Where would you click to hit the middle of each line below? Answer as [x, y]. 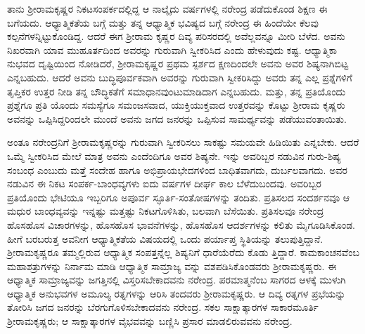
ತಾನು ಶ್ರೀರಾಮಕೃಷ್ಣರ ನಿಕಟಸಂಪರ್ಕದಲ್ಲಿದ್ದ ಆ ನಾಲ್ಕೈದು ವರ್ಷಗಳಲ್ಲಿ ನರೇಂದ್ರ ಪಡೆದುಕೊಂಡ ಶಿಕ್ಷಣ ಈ [167, 8]
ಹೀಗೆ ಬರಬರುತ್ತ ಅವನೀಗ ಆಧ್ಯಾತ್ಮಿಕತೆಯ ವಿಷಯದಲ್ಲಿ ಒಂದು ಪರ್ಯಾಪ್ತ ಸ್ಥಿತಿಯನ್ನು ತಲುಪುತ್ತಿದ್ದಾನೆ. [165, 238]
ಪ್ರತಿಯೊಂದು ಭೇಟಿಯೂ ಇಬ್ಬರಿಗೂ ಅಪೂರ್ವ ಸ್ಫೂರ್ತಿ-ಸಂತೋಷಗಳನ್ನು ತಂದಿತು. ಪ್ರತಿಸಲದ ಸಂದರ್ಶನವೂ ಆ [178, 197]
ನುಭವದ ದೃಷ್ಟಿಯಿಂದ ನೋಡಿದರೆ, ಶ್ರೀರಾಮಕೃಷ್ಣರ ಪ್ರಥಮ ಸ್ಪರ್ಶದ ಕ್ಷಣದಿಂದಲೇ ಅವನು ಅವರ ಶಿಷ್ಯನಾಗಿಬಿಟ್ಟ [178, 64]
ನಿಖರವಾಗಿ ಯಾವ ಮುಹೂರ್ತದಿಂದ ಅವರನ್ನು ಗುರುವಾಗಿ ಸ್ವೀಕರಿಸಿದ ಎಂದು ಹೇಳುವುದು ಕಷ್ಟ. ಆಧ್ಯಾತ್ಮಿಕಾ [172, 49]
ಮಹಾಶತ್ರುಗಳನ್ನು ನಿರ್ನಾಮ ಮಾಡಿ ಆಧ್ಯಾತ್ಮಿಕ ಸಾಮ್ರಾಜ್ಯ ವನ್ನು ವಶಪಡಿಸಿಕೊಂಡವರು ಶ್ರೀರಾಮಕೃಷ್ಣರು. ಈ [172, 266]
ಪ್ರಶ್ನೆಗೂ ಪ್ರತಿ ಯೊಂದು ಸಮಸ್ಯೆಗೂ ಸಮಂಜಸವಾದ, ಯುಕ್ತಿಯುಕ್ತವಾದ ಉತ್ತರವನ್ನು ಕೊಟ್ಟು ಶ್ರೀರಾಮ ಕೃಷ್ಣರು [176, 105]
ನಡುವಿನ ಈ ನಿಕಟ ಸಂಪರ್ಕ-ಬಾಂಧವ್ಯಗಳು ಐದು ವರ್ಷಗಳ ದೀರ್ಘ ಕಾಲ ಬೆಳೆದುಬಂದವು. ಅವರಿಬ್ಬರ [164, 183]
